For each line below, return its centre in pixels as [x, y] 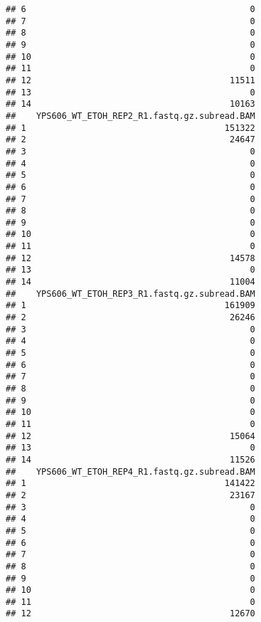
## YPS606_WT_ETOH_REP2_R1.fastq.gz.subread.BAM [130, 116]
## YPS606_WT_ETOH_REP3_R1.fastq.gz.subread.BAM [130, 294]
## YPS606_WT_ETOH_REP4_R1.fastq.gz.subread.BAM [130, 471]
